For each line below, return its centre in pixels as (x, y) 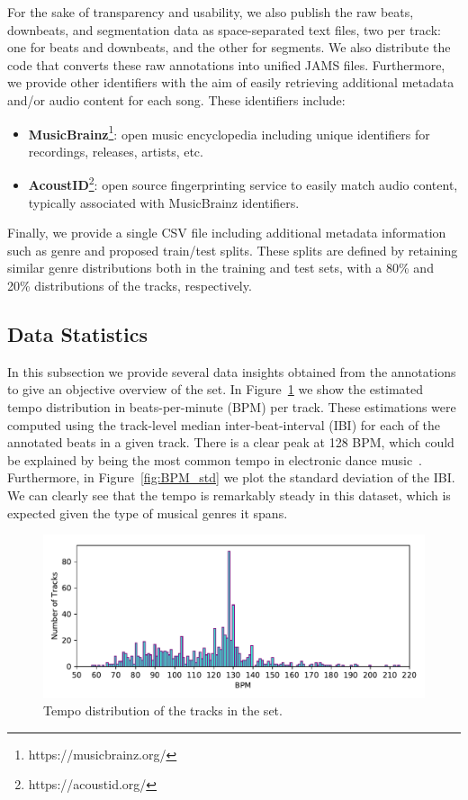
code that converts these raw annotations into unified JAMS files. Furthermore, (226, 64)
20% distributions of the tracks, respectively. (130, 286)
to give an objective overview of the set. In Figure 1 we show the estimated (216, 389)
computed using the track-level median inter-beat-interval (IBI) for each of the (224, 424)
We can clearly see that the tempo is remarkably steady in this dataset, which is (229, 494)
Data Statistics (77, 334)
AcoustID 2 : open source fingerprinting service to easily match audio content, (243, 184)
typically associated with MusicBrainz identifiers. (164, 202)
